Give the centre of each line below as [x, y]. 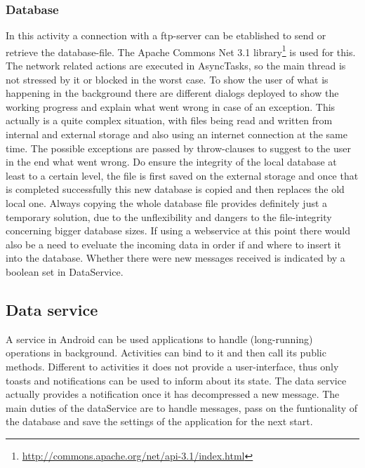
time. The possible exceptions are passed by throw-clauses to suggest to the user [178, 148]
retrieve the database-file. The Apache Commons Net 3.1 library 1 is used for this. [181, 51]
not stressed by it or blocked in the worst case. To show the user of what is [167, 79]
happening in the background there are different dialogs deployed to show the [172, 93]
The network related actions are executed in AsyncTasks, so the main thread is [176, 66]
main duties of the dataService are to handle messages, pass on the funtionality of [182, 407]
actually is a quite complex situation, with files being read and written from [169, 120]
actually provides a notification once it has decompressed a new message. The [173, 394]
